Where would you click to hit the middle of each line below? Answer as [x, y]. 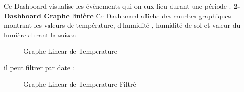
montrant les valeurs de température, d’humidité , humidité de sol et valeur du [122, 25]
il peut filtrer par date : [39, 67]
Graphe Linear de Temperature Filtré [80, 83]
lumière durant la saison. [41, 34]
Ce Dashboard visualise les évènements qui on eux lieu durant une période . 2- [122, 6]
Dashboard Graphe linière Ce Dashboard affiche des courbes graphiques [118, 15]
